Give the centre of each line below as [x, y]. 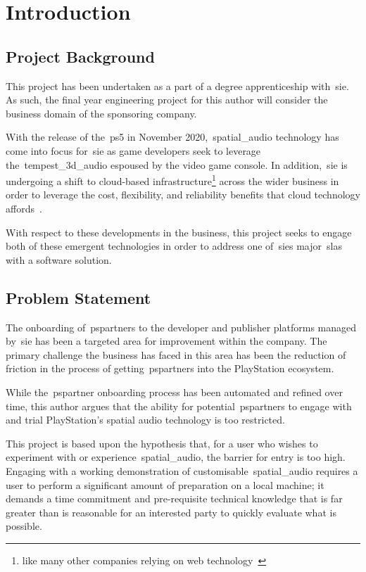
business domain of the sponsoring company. [101, 113]
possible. [24, 526]
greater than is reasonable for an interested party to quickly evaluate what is [171, 512]
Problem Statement [78, 297]
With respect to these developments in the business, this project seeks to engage [179, 232]
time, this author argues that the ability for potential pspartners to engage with [179, 406]
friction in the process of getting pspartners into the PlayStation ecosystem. [170, 368]
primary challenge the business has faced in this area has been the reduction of [176, 354]
